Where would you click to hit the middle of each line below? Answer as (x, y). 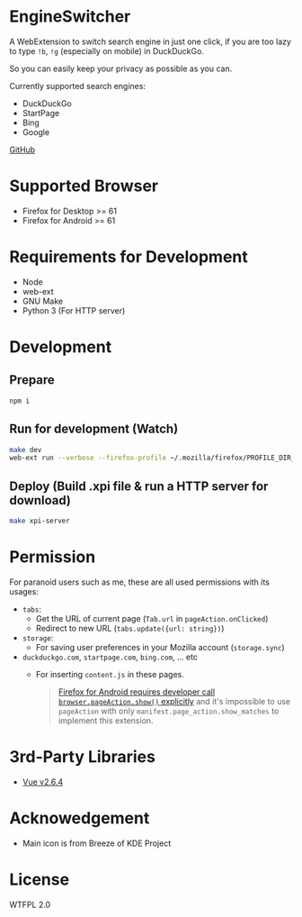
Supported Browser (84, 186)
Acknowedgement (80, 818)
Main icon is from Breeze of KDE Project (97, 843)
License (40, 879)
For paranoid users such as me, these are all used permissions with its (139, 582)
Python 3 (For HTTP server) (74, 310)
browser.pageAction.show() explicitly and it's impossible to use (174, 701)
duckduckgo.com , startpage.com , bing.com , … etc (110, 657)
